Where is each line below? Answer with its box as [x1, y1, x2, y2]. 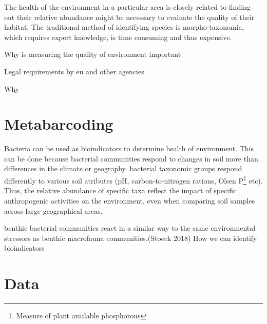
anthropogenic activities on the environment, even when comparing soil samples [4, 195, 255, 206]
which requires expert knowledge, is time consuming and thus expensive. [4, 31, 232, 42]
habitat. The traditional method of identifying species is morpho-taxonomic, [4, 22, 244, 32]
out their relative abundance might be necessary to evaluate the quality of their [4, 11, 255, 22]
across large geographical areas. [4, 205, 103, 216]
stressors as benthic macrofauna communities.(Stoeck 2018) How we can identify [4, 232, 257, 243]
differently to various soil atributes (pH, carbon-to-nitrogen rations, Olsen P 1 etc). [4, 174, 263, 186]
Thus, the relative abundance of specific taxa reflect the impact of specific [4, 185, 237, 196]
